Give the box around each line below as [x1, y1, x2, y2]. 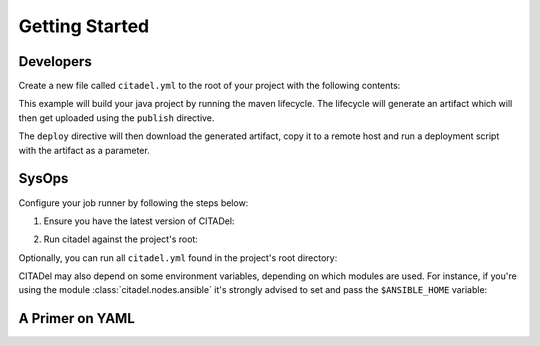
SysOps [18, 170, 69, 187]
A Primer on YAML [18, 310, 135, 327]
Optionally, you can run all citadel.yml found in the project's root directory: [18, 251, 338, 264]
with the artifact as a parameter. [18, 144, 150, 156]
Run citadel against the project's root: [43, 233, 199, 245]
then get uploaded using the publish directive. [18, 111, 215, 124]
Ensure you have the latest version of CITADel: [43, 215, 235, 227]
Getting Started [18, 15, 150, 37]
